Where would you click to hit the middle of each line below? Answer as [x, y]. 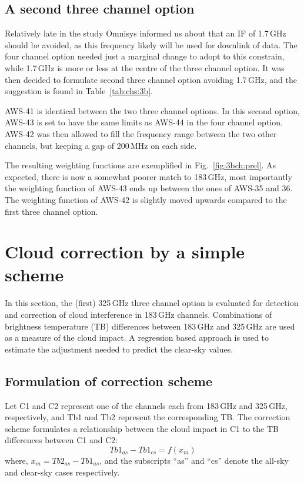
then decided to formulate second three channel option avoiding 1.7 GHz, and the [151, 79]
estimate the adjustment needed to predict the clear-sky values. [119, 349]
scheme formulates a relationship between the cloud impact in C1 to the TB [142, 428]
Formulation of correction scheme [109, 380]
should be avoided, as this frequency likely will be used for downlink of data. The [151, 44]
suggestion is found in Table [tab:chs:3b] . [79, 91]
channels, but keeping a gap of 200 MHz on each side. [101, 145]
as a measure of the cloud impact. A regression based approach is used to [137, 338]
